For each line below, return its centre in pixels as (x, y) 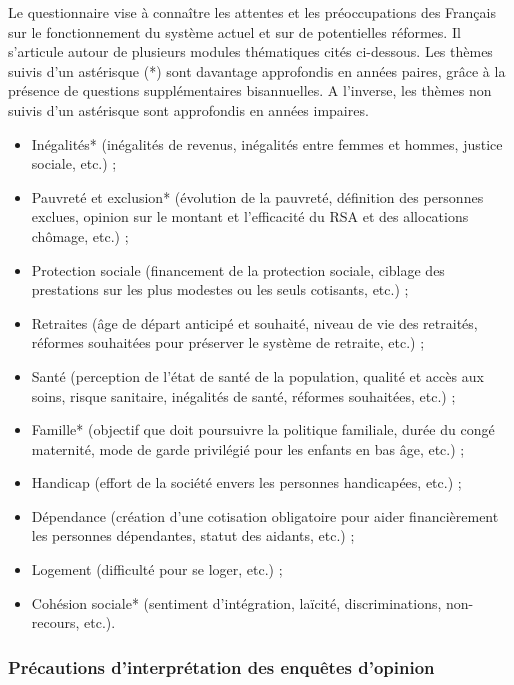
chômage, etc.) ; (80, 235)
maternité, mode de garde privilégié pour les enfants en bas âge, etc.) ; (248, 448)
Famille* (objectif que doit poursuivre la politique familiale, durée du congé (263, 429)
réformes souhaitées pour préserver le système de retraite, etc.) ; (228, 342)
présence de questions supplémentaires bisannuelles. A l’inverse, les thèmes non (250, 90)
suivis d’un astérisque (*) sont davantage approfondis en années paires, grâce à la (257, 70)
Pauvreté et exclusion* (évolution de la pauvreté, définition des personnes (257, 196)
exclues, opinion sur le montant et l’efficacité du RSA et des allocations (250, 216)
